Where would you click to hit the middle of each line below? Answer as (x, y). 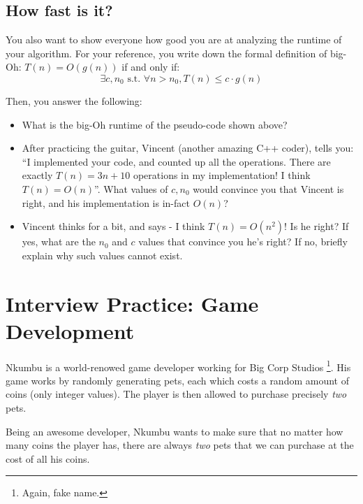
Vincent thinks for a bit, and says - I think (113, 226)
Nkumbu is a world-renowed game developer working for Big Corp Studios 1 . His (178, 366)
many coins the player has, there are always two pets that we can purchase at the (180, 445)
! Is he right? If (317, 226)
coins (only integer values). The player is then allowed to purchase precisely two (176, 394)
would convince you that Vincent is (268, 188)
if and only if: (151, 67)
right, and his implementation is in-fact (106, 202)
